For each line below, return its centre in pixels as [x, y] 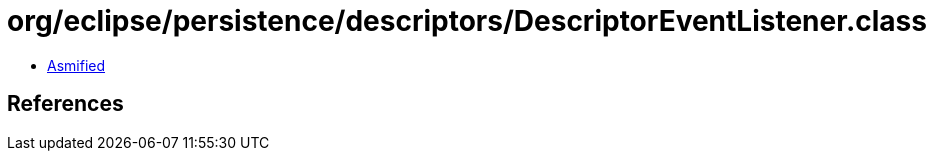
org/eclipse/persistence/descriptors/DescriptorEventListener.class [467, 21]
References [65, 104]
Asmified [76, 65]
